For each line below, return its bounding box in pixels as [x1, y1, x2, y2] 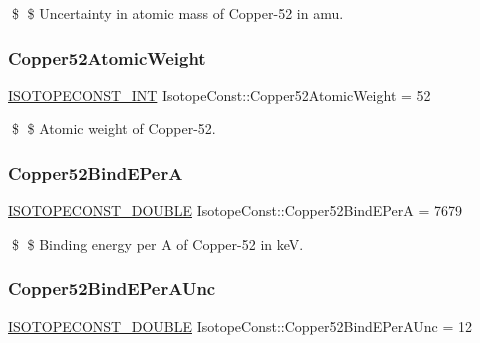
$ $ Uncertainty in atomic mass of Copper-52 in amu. [11, 3, 344, 23]
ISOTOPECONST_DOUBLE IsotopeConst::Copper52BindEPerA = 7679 [8, 200, 462, 221]
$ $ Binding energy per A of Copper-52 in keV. [11, 233, 304, 254]
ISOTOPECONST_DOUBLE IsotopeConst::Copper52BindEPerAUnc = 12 [8, 315, 473, 336]
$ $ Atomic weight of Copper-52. [11, 118, 216, 139]
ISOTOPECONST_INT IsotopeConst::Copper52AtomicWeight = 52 [8, 84, 431, 105]
